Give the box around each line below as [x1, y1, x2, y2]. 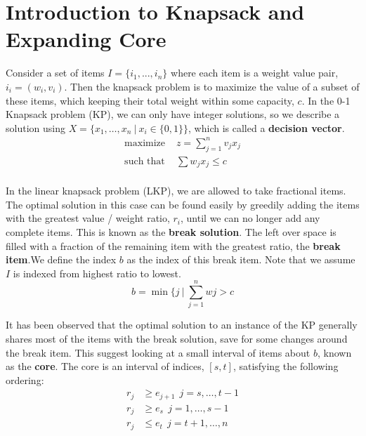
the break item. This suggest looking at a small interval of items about [6, 345, 311, 359]
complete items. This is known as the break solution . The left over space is [6, 224, 336, 239]
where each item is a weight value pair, [171, 65, 339, 80]
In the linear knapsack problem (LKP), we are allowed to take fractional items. [6, 183, 346, 198]
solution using [6, 120, 65, 135]
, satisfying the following [233, 359, 339, 374]
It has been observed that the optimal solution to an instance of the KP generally [6, 317, 358, 332]
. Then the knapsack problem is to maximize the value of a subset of [64, 79, 360, 93]
